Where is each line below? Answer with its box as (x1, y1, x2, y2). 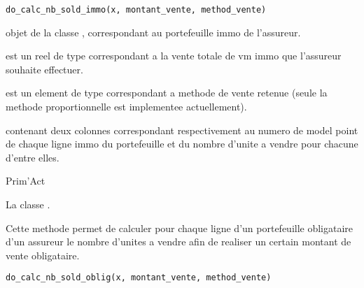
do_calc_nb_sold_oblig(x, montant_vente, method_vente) (6, 273, 272, 283)
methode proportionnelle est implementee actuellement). (6, 99, 247, 114)
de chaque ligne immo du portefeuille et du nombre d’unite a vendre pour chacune (6, 136, 358, 151)
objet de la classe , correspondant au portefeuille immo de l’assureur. (6, 24, 301, 39)
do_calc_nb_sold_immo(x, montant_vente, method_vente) (6, 5, 267, 15)
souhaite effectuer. (6, 62, 83, 76)
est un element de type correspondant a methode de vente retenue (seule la (6, 85, 328, 100)
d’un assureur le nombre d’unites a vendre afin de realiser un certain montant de (6, 234, 351, 249)
